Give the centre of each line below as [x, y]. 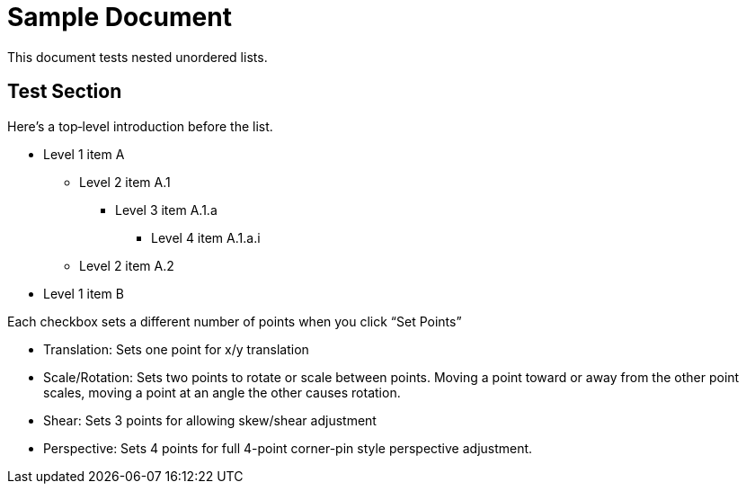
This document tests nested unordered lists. [138, 57]
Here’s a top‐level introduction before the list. [140, 126]
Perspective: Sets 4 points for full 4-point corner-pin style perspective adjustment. [288, 448]
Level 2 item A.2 [127, 265]
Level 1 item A [84, 154]
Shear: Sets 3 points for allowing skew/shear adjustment [210, 420]
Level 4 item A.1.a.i [206, 237]
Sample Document [120, 17]
